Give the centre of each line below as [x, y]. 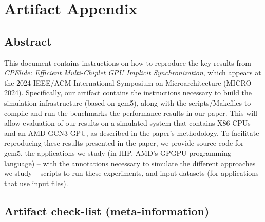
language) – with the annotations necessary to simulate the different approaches [130, 163]
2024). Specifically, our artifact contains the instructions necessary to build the [128, 93]
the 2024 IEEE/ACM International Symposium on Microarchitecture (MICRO [128, 82]
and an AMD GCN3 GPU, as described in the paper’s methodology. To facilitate [132, 133]
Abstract [28, 41]
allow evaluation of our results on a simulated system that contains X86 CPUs [127, 123]
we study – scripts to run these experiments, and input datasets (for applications [131, 173]
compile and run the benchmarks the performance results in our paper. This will [131, 113]
